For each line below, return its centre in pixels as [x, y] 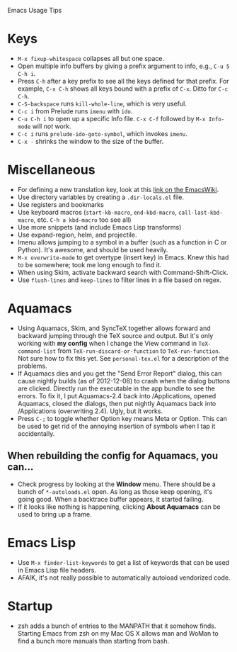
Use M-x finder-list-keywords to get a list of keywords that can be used [123, 562]
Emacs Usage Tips [35, 10]
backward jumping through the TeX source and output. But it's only [115, 335]
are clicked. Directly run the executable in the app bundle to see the [116, 388]
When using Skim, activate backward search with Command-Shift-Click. [123, 272]
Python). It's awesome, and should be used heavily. [93, 249]
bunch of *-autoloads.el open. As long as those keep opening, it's [115, 491]
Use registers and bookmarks [60, 204]
